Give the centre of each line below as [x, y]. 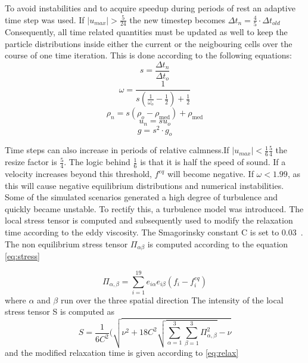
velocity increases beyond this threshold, [78, 174]
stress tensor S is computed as [60, 311]
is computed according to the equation [218, 243]
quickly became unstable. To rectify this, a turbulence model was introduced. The [154, 208]
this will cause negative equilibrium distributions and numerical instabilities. [144, 185]
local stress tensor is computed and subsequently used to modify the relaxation [149, 220]
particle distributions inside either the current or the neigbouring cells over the [149, 43]
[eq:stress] [22, 256]
